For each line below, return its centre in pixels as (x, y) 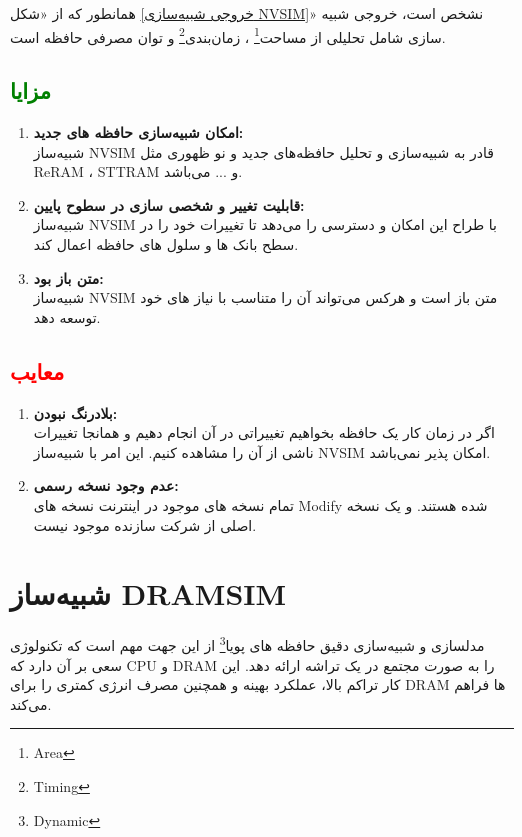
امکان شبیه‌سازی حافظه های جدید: (138, 132)
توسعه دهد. (67, 316)
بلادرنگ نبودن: (75, 412)
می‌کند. (31, 703)
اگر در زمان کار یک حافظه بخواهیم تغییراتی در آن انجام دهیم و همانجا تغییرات (264, 432)
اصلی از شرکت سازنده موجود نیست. (145, 524)
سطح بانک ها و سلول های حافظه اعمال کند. (166, 244)
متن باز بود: (68, 277)
